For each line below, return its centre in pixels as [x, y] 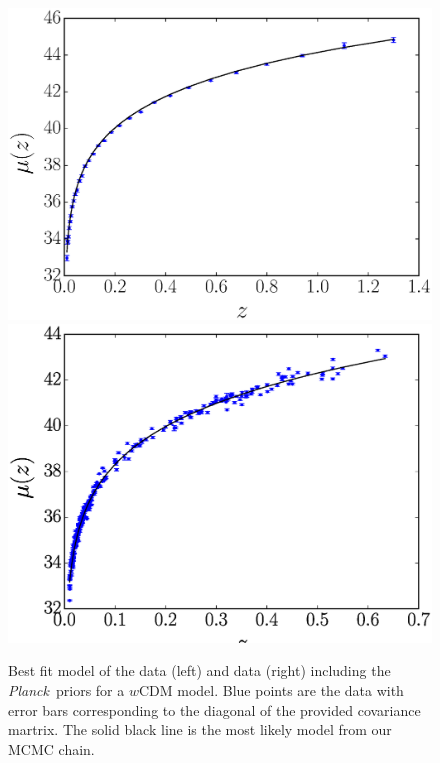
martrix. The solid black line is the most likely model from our [200, 729]
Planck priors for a [66, 689]
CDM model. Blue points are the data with [271, 689]
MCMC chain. [51, 748]
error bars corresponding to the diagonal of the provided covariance [214, 709]
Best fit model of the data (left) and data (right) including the [199, 670]
